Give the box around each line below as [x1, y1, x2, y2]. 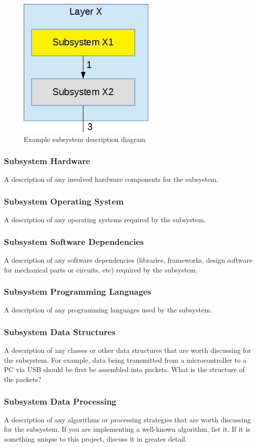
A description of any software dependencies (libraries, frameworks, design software [4, 255, 253, 265]
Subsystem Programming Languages [4, 285, 151, 298]
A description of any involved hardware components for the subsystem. [4, 174, 219, 184]
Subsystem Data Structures [4, 325, 116, 338]
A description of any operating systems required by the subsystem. [4, 214, 206, 225]
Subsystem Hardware [4, 155, 90, 167]
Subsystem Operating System [4, 195, 124, 207]
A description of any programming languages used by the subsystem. [4, 305, 212, 315]
